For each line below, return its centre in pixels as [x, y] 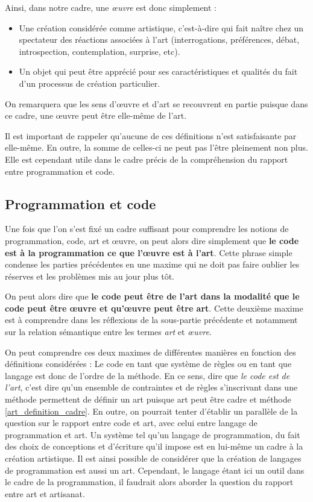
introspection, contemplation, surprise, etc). [100, 51]
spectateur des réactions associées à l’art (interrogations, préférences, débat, [159, 39]
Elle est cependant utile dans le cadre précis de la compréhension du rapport [147, 159]
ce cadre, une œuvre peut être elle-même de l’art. [96, 115]
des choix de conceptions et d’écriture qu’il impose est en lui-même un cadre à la [154, 446]
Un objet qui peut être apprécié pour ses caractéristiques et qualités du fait [158, 71]
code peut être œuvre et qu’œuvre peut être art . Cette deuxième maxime [154, 308]
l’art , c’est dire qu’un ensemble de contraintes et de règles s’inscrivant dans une [151, 387]
